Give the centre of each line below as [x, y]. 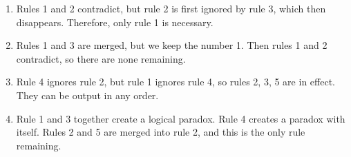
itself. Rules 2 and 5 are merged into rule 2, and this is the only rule [161, 132]
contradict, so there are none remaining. [101, 58]
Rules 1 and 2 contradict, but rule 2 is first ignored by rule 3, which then [171, 8]
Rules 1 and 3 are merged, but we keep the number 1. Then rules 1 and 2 [172, 45]
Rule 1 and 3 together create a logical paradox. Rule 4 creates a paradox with [181, 118]
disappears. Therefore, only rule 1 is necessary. [115, 22]
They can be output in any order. [87, 95]
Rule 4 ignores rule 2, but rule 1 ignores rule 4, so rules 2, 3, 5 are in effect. [175, 82]
